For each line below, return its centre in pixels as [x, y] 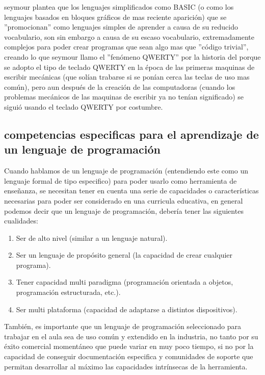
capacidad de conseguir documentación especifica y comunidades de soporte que [129, 356]
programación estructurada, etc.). [68, 292]
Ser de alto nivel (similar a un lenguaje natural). [92, 237]
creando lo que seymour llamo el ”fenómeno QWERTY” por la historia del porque [132, 56]
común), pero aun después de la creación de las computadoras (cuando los [120, 86]
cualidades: [21, 221]
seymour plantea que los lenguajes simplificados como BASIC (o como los [119, 7]
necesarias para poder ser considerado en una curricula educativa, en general [124, 200]
